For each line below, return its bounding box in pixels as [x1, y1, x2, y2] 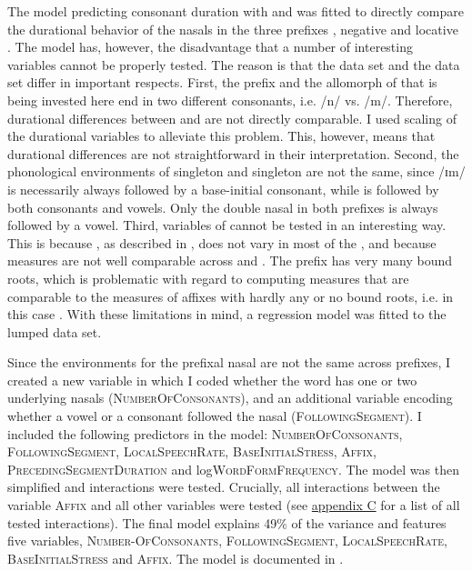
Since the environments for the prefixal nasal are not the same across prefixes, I [7, 353, 451, 372]
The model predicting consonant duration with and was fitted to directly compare [7, 2, 464, 20]
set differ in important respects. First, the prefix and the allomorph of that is [7, 73, 437, 92]
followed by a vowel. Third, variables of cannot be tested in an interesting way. [7, 215, 447, 235]
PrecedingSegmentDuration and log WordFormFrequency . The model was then [7, 459, 459, 478]
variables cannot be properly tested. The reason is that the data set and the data [7, 55, 460, 74]
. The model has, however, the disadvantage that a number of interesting [7, 37, 413, 56]
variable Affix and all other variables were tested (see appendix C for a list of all [7, 496, 460, 515]
